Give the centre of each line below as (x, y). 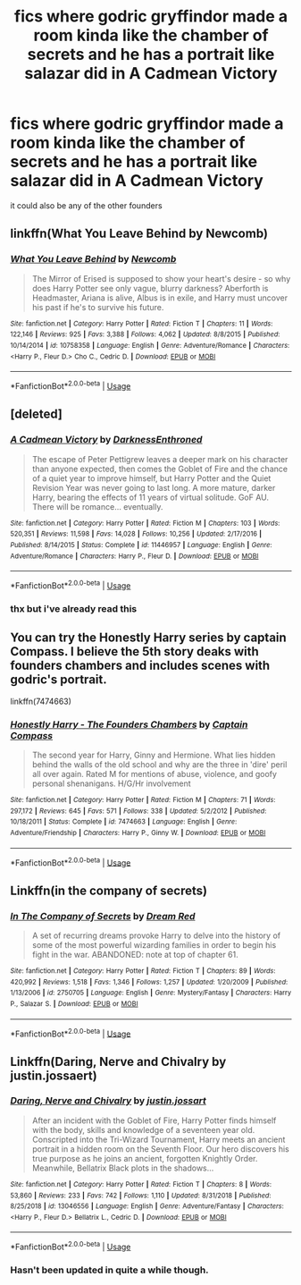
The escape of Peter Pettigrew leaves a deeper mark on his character (160, 459)
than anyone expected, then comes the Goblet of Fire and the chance (160, 469)
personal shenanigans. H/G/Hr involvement (111, 783)
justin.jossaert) (54, 1075)
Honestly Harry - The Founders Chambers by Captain (129, 724)
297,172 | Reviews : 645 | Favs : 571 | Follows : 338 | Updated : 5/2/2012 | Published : (138, 811)
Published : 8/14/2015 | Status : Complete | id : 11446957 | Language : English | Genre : (141, 545)
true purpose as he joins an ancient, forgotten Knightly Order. (145, 1158)
